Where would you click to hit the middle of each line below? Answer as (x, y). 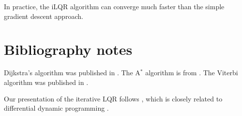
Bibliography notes (68, 49)
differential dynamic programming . (56, 108)
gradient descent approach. (44, 16)
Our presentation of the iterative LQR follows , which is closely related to (113, 98)
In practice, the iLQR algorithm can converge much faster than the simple (114, 6)
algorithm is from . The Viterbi (192, 73)
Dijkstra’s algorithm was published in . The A (72, 73)
